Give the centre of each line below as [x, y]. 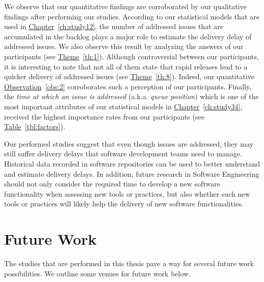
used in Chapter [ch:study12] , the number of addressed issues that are [114, 26]
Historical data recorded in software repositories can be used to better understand [132, 163]
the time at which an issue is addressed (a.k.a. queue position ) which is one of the [131, 96]
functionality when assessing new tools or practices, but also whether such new [127, 193]
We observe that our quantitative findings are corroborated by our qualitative [125, 6]
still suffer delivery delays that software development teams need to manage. [123, 154]
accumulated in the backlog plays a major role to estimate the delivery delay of [128, 36]
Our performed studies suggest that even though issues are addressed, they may [129, 143]
